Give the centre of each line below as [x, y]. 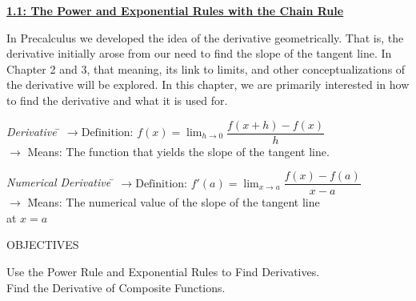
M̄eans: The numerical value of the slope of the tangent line [174, 202]
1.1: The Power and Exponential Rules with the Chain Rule [175, 10]
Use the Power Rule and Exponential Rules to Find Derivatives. [163, 272]
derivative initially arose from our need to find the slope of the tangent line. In [199, 53]
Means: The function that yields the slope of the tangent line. [178, 151]
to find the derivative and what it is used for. [117, 100]
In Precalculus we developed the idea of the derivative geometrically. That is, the [205, 37]
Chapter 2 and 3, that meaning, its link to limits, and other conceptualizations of [206, 68]
